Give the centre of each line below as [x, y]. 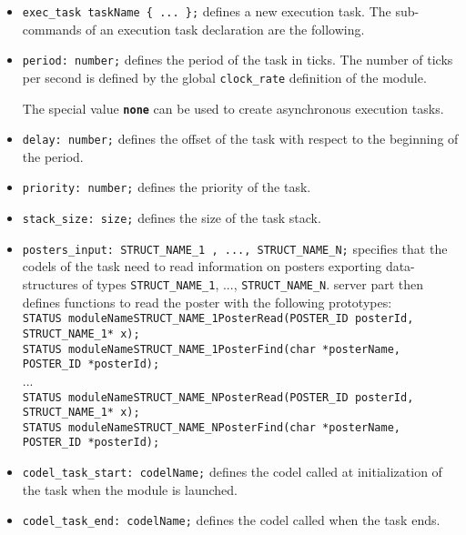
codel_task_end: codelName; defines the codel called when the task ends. [231, 520]
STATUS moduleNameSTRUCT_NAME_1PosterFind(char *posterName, [212, 349]
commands [52, 29]
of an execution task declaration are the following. [225, 29]
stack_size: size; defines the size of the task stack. [172, 218]
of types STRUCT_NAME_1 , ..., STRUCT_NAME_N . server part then [253, 284]
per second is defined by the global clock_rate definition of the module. [224, 77]
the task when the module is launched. [130, 489]
